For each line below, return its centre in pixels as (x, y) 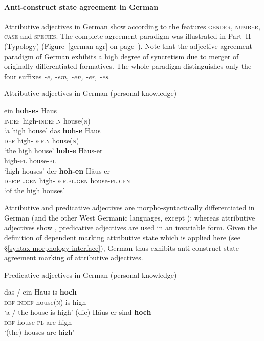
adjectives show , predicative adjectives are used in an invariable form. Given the (131, 227)
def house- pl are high (38, 322)
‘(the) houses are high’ (39, 332)
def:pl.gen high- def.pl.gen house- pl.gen (67, 180)
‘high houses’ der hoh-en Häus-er (57, 170)
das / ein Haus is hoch (40, 292)
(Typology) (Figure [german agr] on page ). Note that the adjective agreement (128, 46)
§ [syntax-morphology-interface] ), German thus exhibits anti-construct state (122, 247)
